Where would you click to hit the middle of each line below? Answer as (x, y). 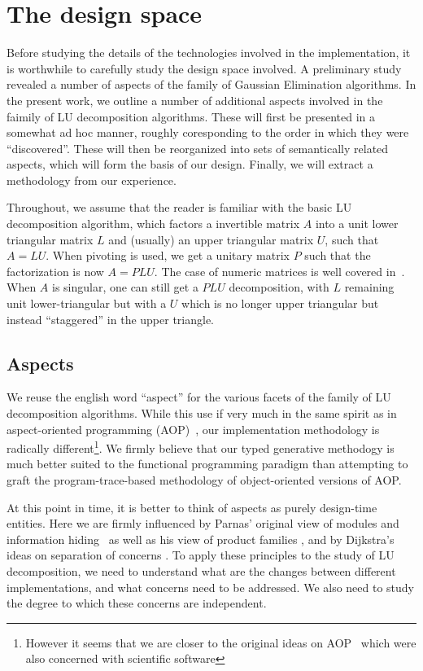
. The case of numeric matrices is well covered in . (279, 271)
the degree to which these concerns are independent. (137, 603)
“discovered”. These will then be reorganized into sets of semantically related (198, 148)
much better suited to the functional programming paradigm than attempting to (207, 464)
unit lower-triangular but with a (87, 303)
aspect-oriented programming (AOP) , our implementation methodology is (193, 429)
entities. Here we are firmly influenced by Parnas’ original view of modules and (203, 523)
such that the (338, 255)
